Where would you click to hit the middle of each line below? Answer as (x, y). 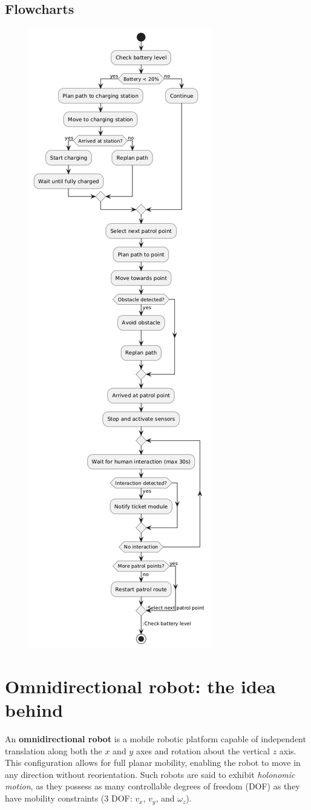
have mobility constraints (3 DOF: (69, 798)
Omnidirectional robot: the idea (140, 686)
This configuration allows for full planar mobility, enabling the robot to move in (153, 763)
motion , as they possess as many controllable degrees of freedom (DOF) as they (152, 786)
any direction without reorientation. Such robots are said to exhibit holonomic (150, 774)
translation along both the (54, 750)
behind (34, 710)
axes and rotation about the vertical (203, 750)
